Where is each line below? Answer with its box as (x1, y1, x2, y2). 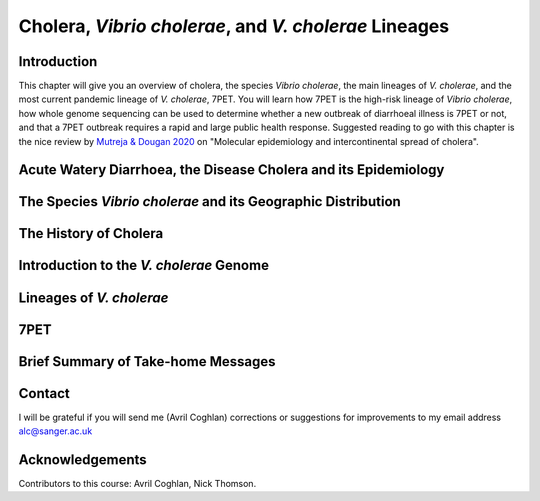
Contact (18, 385, 70, 402)
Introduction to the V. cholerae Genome (18, 257, 270, 274)
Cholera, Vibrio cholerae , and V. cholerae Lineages (18, 15, 450, 37)
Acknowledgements (18, 451, 147, 468)
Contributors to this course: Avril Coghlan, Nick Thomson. (18, 477, 257, 489)
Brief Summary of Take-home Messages (18, 353, 276, 370)
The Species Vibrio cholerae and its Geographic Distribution (18, 193, 402, 210)
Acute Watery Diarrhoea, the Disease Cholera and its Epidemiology (18, 161, 445, 179)
